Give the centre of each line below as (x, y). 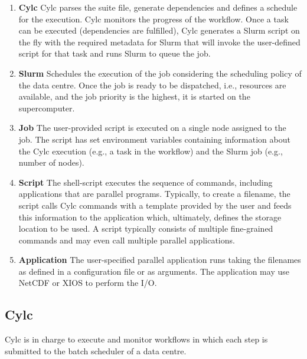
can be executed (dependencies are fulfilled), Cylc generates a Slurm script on (159, 30)
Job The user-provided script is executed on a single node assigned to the (152, 128)
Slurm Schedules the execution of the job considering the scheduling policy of (160, 73)
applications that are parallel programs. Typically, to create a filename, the (154, 194)
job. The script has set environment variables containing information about (154, 139)
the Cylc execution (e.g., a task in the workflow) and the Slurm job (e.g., (151, 151)
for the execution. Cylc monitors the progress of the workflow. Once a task (153, 19)
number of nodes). (51, 162)
